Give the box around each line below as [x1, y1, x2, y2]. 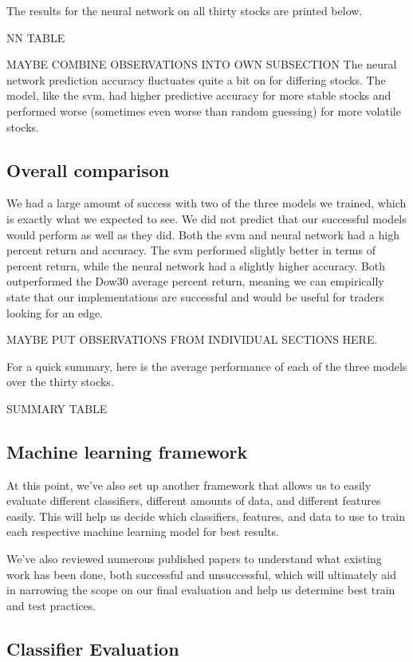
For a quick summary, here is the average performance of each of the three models [6, 357, 407, 374]
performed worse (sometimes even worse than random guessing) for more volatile [6, 102, 401, 119]
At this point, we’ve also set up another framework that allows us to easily [6, 476, 372, 493]
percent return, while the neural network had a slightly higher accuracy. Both [6, 257, 386, 274]
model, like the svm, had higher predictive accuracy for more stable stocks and [6, 87, 391, 104]
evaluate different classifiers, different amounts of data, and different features [6, 492, 381, 509]
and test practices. [6, 597, 96, 613]
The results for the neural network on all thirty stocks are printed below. [6, 2, 363, 18]
